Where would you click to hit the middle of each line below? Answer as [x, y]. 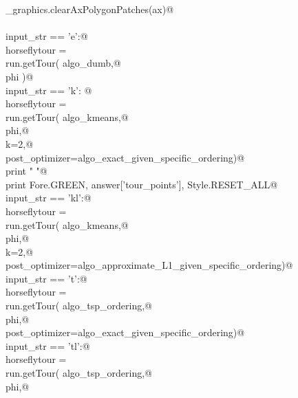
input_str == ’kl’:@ [49, 198]
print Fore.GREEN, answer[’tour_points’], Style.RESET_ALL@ [142, 184]
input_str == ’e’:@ [47, 36]
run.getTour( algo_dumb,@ [63, 63]
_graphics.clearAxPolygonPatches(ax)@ [90, 9]
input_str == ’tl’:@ [48, 345]
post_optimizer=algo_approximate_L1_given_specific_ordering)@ [149, 265]
